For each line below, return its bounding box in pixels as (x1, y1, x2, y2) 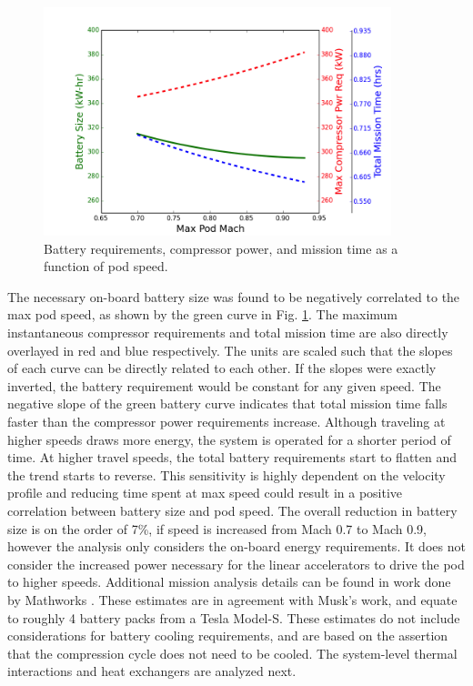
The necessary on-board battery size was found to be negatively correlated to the (7, 287, 460, 306)
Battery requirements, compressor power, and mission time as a (44, 238, 398, 257)
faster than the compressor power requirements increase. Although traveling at (7, 411, 446, 430)
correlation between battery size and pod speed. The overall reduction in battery (7, 500, 458, 520)
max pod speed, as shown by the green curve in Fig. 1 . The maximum (7, 305, 398, 324)
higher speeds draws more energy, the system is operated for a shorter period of (7, 429, 451, 449)
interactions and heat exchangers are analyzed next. (7, 661, 297, 681)
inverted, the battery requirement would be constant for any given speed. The (7, 376, 441, 395)
